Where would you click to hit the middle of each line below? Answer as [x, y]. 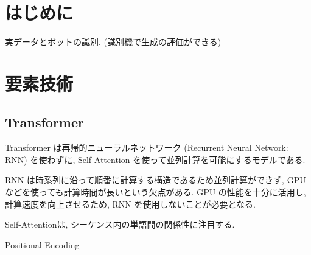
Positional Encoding [42, 244]
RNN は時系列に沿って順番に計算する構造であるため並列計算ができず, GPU [155, 180]
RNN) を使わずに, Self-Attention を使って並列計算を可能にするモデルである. [155, 159]
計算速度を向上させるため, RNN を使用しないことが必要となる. [130, 204]
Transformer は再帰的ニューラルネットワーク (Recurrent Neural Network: [147, 148]
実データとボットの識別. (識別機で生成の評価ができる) [113, 42]
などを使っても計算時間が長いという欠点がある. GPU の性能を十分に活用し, [155, 192]
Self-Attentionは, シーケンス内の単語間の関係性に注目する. [120, 224]
